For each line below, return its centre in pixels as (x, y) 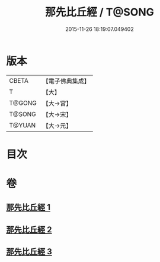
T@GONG (23, 103)
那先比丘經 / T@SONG (100, 12)
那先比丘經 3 (29, 252)
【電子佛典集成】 (66, 81)
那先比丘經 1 (28, 208)
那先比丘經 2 (29, 230)
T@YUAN (23, 125)
